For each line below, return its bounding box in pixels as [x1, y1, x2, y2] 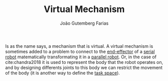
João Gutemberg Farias [60, 20, 109, 26]
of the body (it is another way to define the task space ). [5, 69, 120, 76]
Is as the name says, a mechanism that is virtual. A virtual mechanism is [5, 43, 153, 49]
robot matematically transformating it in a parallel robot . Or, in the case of [5, 54, 157, 60]
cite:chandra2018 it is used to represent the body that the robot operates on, [5, 59, 163, 65]
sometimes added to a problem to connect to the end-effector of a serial [5, 48, 155, 54]
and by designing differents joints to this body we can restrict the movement [5, 64, 163, 70]
